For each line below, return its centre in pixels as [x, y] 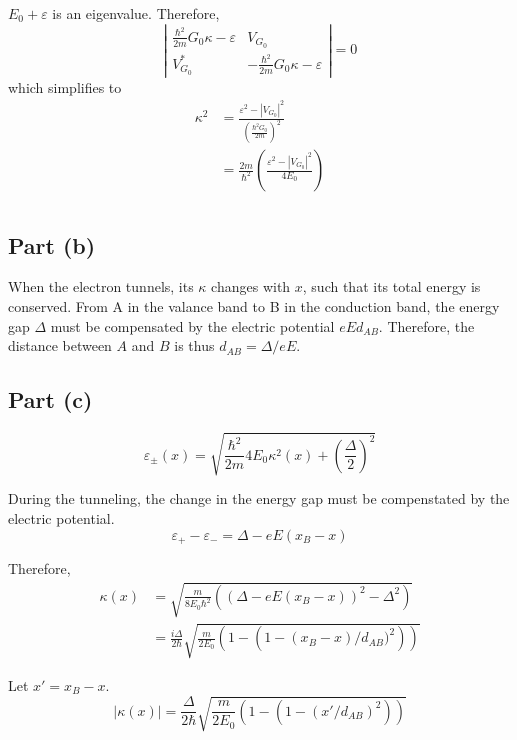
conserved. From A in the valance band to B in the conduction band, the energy [254, 305]
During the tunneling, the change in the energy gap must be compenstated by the [259, 498]
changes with [251, 286]
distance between [60, 345]
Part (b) [52, 244]
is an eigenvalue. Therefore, [136, 13]
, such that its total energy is [391, 286]
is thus [194, 345]
